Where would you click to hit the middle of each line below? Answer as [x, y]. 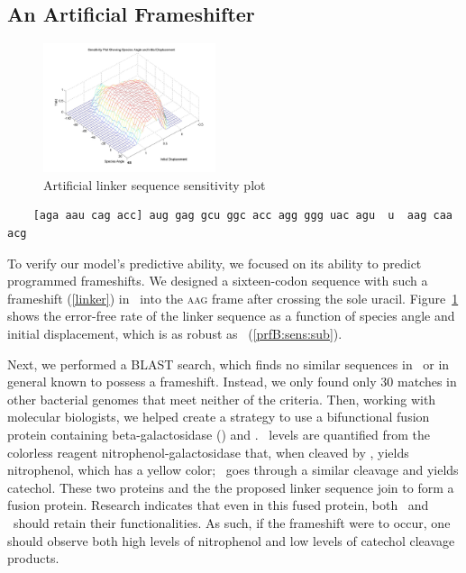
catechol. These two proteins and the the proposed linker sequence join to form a [231, 487]
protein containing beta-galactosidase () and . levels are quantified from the [219, 435]
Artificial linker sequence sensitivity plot [155, 184]
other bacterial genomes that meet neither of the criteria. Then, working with [222, 399]
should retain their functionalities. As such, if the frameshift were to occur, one [232, 522]
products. [33, 558]
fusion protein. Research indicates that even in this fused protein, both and [218, 505]
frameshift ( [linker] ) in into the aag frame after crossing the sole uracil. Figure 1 [233, 298]
